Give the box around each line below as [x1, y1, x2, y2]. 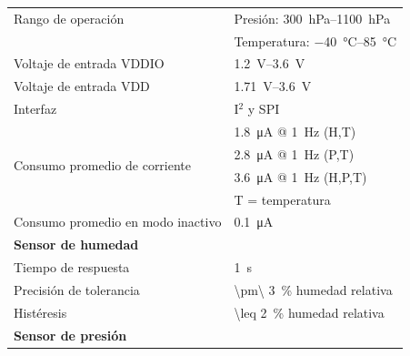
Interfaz [14, 99, 57, 118]
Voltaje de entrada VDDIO [14, 54, 165, 73]
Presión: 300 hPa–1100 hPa [234, 8, 391, 27]
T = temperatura [234, 189, 331, 209]
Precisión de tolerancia [14, 280, 140, 299]
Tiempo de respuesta [14, 258, 130, 277]
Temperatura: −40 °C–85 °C [234, 31, 396, 50]
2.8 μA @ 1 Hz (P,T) [234, 144, 355, 163]
